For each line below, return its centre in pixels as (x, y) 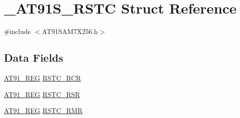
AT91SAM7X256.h (70, 31)
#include (17, 31)
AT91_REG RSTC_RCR (43, 77)
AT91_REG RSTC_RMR (43, 110)
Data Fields (34, 58)
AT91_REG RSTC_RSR (42, 94)
